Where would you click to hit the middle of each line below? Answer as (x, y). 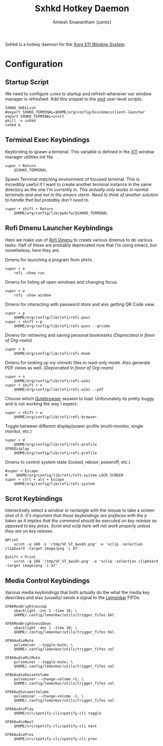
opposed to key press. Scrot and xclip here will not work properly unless (78, 526)
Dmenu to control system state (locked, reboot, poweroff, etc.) (68, 462)
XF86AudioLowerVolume (27, 692)
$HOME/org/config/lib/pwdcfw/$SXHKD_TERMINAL (61, 213)
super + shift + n (24, 385)
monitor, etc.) (19, 431)
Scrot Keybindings (34, 498)
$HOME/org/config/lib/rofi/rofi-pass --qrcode (62, 326)
